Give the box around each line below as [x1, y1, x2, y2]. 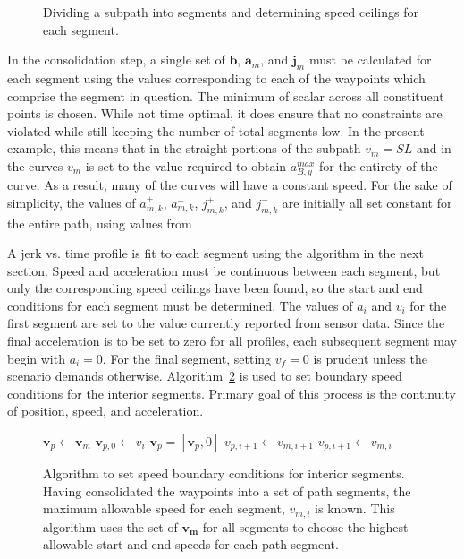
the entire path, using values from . [7, 213, 200, 232]
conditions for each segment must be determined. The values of [7, 296, 353, 314]
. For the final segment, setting [102, 348, 272, 367]
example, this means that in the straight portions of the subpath [7, 139, 361, 158]
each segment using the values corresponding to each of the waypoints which [7, 68, 426, 87]
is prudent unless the [313, 348, 427, 367]
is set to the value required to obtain [85, 156, 287, 175]
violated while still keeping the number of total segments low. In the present [7, 121, 425, 140]
